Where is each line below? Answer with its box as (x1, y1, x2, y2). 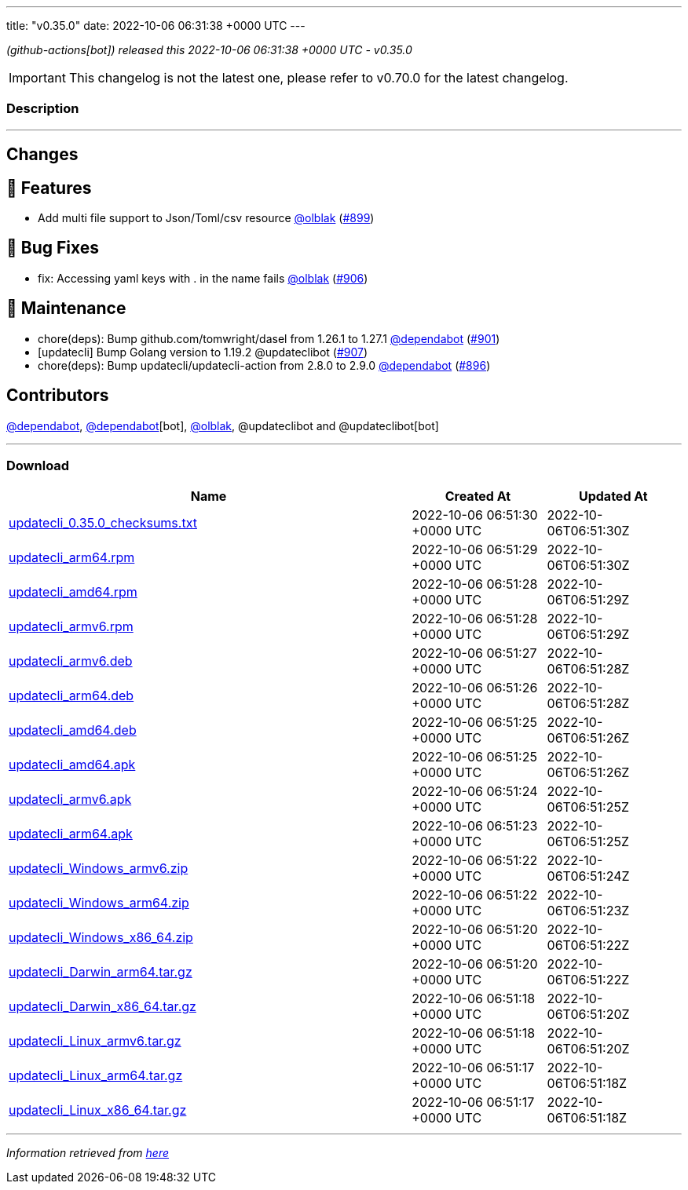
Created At (445, 488, 511, 505)
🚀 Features (6, 177, 92, 198)
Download (6, 457, 70, 473)
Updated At (578, 488, 648, 505)
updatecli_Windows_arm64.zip (9, 895, 189, 911)
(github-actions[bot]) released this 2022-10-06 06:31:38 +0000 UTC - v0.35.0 (6, 43, 412, 57)
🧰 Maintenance (6, 298, 126, 319)
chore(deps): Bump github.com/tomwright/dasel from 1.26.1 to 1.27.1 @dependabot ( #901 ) (38, 331, 500, 345)
